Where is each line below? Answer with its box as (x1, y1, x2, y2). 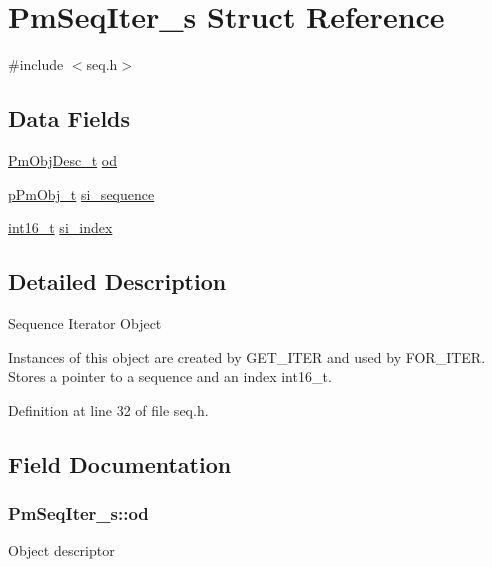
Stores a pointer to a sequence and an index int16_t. (8, 366, 332, 387)
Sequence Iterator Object (8, 312, 162, 333)
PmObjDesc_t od (8, 149, 117, 170)
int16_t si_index (8, 217, 113, 238)
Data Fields (8, 103, 131, 134)
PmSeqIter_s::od (8, 500, 149, 525)
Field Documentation (8, 448, 232, 479)
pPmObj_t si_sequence (8, 183, 155, 204)
